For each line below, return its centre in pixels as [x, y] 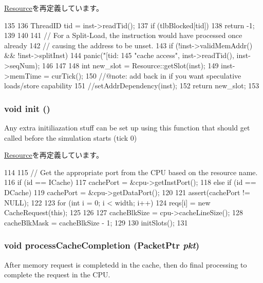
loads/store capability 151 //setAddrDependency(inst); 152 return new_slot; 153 [132, 86]
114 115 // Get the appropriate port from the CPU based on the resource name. [131, 172]
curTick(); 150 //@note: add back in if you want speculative [146, 75]
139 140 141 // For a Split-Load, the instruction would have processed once [123, 35]
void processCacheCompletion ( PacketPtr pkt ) [102, 245]
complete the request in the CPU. [57, 275]
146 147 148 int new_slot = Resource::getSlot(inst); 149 [130, 65]
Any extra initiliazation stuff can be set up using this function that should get [127, 127]
